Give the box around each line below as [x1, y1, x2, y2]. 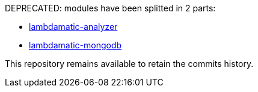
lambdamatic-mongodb [29, 40, 122, 50]
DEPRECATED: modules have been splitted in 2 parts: [5, 3, 216, 13]
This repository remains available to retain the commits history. [5, 59, 254, 69]
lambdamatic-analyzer [29, 22, 118, 32]
